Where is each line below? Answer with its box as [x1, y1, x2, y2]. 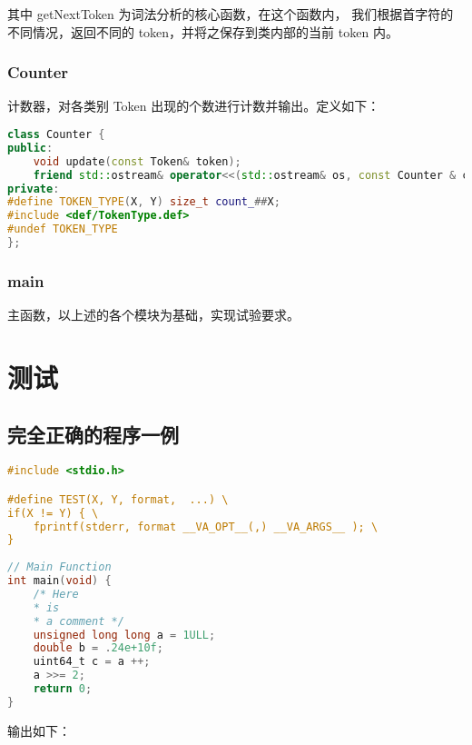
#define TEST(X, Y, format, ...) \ [7, 492, 229, 506]
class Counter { [7, 128, 105, 141]
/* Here [33, 587, 79, 601]
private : [7, 182, 60, 195]
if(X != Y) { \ [7, 506, 99, 520]
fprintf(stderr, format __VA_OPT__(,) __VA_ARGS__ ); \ [33, 520, 379, 533]
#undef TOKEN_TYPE [7, 223, 118, 236]
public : [7, 141, 54, 154]
